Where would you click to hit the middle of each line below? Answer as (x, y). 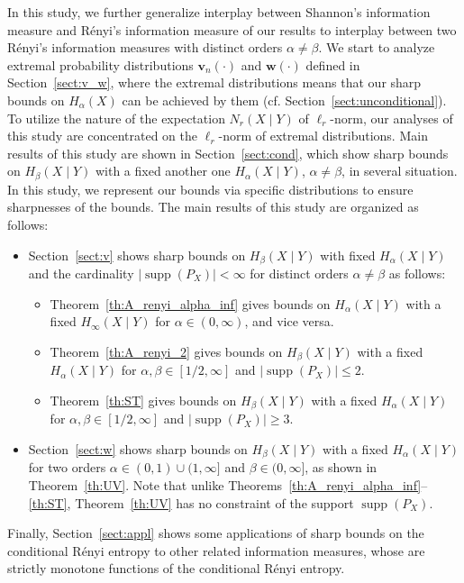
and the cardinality (81, 273)
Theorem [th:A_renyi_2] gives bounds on (166, 351)
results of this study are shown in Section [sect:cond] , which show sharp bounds (228, 153)
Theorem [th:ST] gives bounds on (143, 400)
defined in (333, 64)
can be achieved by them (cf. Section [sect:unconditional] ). (284, 100)
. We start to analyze (377, 47)
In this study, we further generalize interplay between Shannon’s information (219, 12)
